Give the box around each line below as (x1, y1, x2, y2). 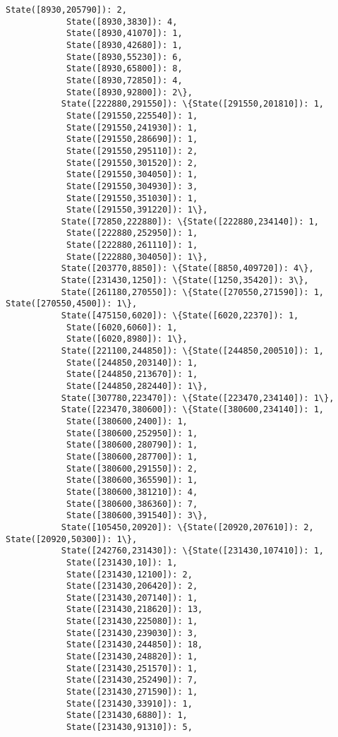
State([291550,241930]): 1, (66, 122, 198, 133)
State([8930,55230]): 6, (66, 52, 183, 62)
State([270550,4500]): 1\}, (6, 299, 138, 309)
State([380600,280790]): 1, (66, 440, 198, 450)
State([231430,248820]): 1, (66, 652, 198, 662)
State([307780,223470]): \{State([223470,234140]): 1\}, (61, 393, 334, 403)
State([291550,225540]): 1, (66, 110, 198, 121)
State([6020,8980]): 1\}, (66, 334, 188, 344)
